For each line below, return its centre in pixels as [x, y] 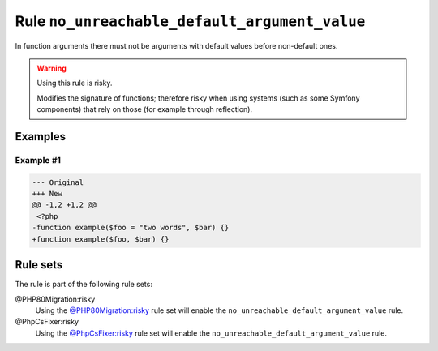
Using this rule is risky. [75, 83]
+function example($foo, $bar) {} [101, 239]
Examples [41, 137]
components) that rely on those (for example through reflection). [145, 109]
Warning [52, 68]
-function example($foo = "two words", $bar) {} [131, 228]
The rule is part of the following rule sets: [84, 285]
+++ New [47, 194]
